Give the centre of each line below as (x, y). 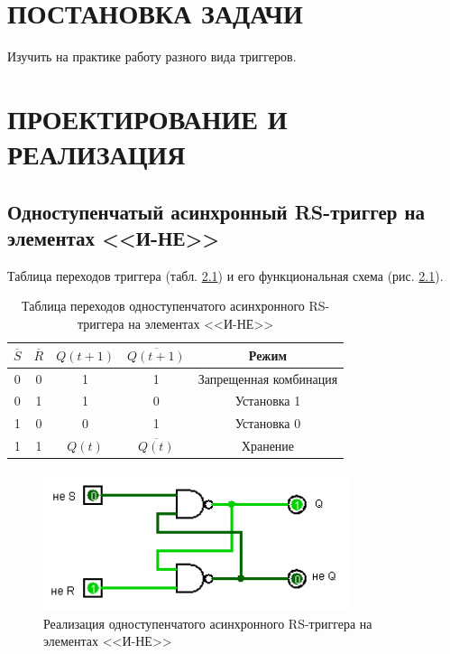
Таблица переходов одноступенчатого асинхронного (163, 306)
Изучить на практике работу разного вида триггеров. (152, 56)
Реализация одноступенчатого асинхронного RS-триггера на (208, 623)
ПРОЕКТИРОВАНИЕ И (147, 118)
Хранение (268, 446)
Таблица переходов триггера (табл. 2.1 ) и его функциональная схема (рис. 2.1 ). (225, 275)
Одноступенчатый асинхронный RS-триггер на (216, 211)
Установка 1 (268, 401)
